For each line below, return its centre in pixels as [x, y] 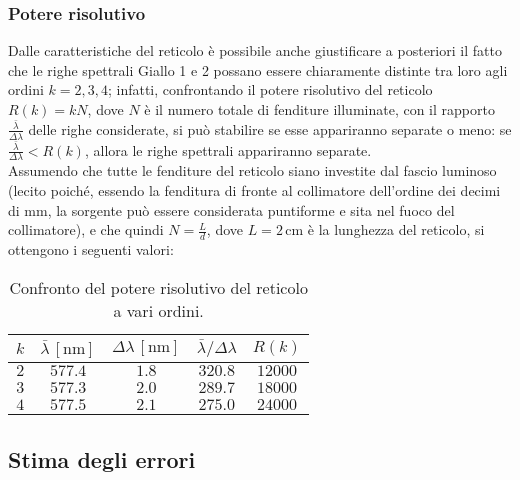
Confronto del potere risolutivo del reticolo [158, 287]
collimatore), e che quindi [86, 229]
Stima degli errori [102, 458]
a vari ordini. [158, 310]
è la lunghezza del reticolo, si [396, 229]
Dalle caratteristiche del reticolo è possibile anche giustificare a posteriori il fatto [255, 50]
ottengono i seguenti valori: [91, 249]
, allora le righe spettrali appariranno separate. [228, 149]
